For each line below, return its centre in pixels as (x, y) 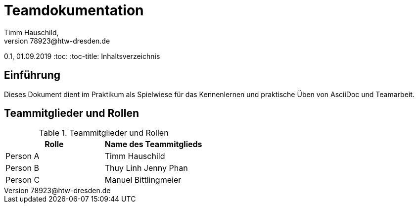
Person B (22, 168)
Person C (23, 180)
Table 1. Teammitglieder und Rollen (104, 133)
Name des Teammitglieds (153, 144)
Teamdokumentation (74, 10)
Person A (23, 156)
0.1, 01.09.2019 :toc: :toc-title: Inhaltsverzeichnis (82, 56)
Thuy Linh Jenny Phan (146, 168)
